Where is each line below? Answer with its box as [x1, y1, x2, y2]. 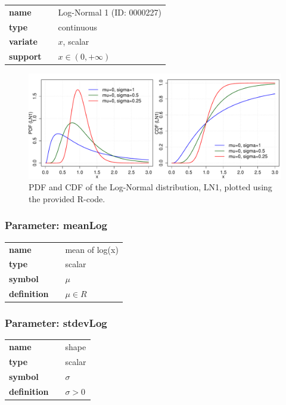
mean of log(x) [65, 243, 119, 255]
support [9, 50, 42, 63]
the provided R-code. [29, 192, 105, 205]
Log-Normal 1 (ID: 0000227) [58, 5, 162, 18]
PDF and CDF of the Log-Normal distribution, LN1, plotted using [29, 181, 272, 193]
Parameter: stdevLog [5, 316, 107, 330]
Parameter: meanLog [5, 218, 107, 233]
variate [9, 35, 38, 48]
